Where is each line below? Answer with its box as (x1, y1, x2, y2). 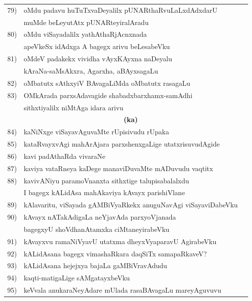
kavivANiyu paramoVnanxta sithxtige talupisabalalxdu (23, 175, 189, 185)
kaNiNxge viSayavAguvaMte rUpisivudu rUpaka (23, 126, 169, 137)
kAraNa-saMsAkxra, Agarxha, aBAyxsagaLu (23, 65, 158, 75)
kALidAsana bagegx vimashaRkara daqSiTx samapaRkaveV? (23, 248, 207, 258)
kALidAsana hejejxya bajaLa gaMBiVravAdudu (23, 260, 167, 271)
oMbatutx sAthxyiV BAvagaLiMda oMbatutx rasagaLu (23, 77, 190, 88)
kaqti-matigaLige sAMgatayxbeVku (23, 273, 130, 283)
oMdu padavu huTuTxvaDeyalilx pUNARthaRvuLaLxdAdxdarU (23, 4, 218, 15)
